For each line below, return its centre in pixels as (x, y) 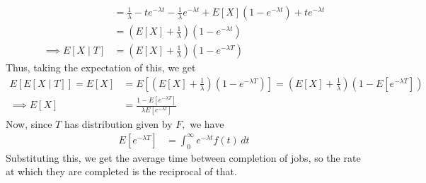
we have (207, 124)
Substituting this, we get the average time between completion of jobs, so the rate (183, 157)
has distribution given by (118, 124)
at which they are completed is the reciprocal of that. (121, 171)
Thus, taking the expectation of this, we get (101, 67)
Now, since (29, 124)
